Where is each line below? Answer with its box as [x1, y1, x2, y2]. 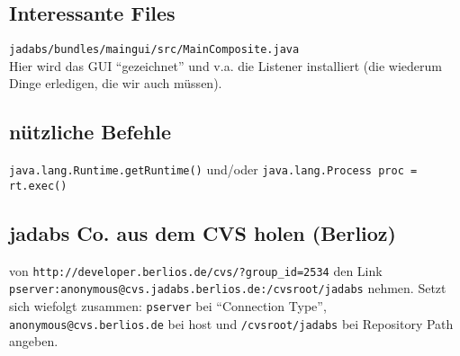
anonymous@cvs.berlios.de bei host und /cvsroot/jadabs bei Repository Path [9, 314, 454, 333]
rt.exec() [9, 179, 68, 192]
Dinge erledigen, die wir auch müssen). [9, 74, 222, 93]
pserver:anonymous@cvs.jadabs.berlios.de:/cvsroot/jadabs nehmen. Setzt [9, 279, 446, 298]
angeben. [9, 332, 59, 351]
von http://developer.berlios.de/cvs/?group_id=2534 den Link [9, 261, 383, 280]
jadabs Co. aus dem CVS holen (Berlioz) [9, 218, 396, 246]
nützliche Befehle [9, 118, 172, 146]
